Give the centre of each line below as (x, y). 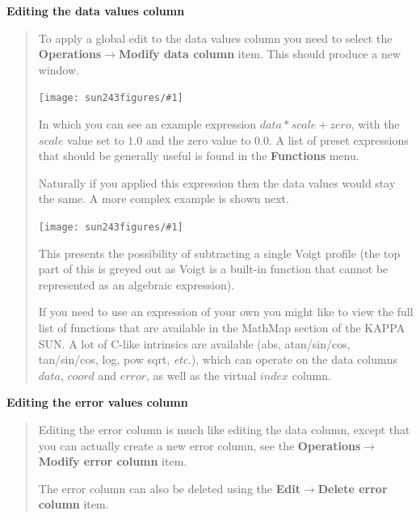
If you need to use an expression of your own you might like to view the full (226, 312)
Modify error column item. (113, 461)
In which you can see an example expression (147, 124)
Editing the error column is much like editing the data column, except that (224, 429)
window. (59, 69)
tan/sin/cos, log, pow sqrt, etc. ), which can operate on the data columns (218, 359)
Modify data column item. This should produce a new (260, 54)
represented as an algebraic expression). (136, 284)
